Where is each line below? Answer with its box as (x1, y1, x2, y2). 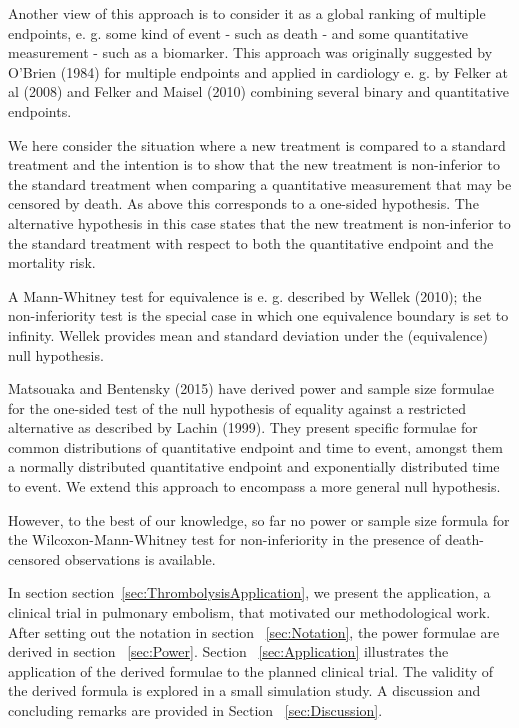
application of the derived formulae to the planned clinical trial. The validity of (8, 660, 494, 681)
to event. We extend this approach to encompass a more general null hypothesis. (8, 476, 501, 497)
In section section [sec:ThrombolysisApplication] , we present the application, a (8, 582, 491, 603)
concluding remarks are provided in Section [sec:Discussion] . (8, 700, 383, 720)
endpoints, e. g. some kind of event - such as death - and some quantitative (8, 22, 469, 43)
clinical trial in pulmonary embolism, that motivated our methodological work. (8, 602, 491, 623)
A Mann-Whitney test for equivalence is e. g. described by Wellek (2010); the (8, 285, 482, 306)
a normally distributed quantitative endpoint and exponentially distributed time (8, 456, 500, 477)
